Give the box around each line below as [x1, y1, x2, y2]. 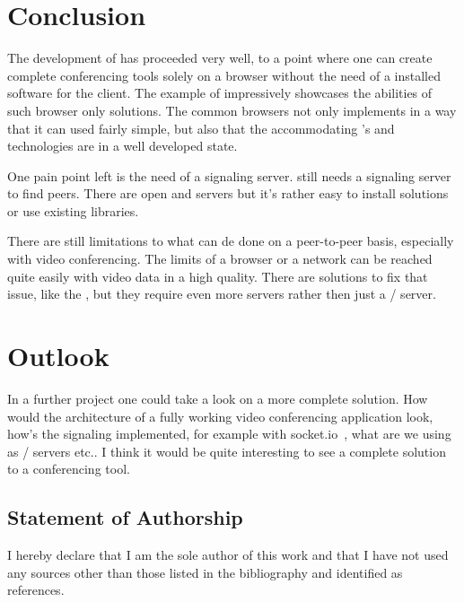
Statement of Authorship [7, 503, 243, 531]
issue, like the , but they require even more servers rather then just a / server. [7, 284, 436, 303]
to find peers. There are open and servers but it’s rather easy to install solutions [7, 184, 449, 203]
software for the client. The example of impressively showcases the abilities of [7, 83, 433, 102]
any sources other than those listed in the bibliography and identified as [7, 563, 403, 581]
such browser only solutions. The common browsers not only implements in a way [7, 100, 457, 119]
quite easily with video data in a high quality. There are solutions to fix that [7, 266, 428, 285]
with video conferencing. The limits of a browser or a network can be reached [7, 249, 433, 268]
